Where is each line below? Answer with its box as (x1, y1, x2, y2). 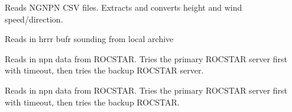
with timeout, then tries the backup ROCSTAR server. (5, 64, 204, 76)
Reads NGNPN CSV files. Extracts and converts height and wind (5, 1, 242, 13)
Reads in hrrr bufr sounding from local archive (5, 33, 174, 45)
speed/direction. (5, 12, 63, 25)
